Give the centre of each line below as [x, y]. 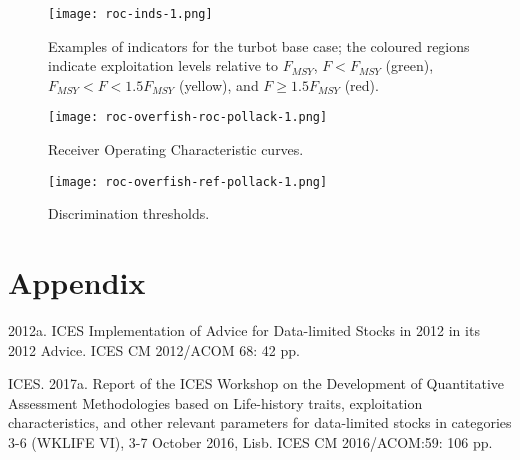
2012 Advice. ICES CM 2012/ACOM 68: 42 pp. [154, 349]
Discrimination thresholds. [129, 213]
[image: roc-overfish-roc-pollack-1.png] [188, 117]
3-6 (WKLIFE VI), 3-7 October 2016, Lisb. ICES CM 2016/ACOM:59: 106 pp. [250, 442]
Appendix [77, 282]
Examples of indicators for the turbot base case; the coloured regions [259, 45]
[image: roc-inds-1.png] [130, 14]
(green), [409, 65]
